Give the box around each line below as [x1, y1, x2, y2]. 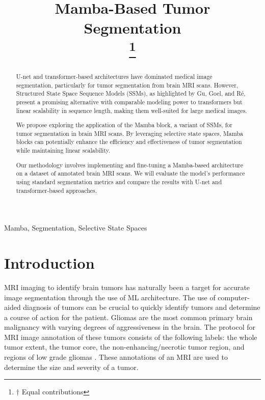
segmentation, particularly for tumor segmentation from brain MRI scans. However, [16, 80, 238, 89]
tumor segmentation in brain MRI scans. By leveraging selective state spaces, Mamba [16, 129, 243, 137]
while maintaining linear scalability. [16, 146, 111, 155]
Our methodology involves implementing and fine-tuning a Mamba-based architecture [16, 160, 243, 169]
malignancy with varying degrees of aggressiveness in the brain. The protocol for [4, 322, 255, 332]
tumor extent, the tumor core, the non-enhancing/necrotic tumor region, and [4, 341, 245, 352]
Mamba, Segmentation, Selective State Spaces [4, 222, 147, 233]
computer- [218, 292, 250, 302]
